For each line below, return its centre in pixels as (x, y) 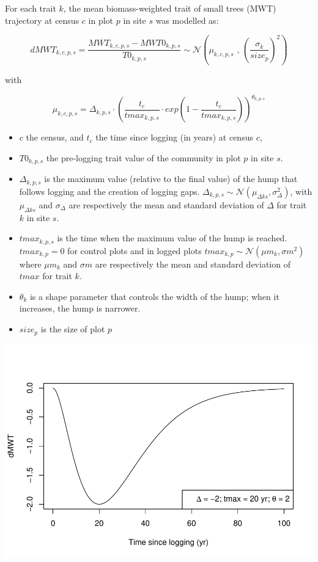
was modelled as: (187, 20)
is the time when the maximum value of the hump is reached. (172, 238)
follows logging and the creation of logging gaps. (109, 191)
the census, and (55, 137)
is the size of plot (73, 329)
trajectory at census (42, 20)
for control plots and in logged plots (135, 250)
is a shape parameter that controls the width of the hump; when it (154, 296)
